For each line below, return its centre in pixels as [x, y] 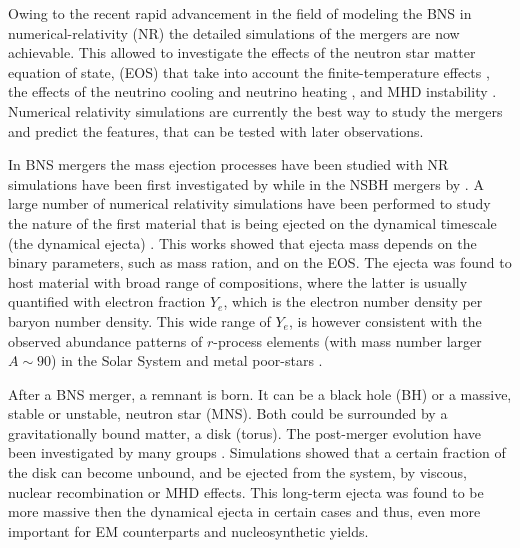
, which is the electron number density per [353, 301]
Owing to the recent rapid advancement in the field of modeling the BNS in [240, 13]
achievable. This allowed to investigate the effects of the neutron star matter [242, 52]
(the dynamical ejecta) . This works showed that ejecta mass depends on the [242, 242]
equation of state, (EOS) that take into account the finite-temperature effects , [249, 71]
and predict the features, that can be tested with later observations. [216, 130]
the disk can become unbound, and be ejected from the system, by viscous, [237, 472]
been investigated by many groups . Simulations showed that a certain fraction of [257, 452]
